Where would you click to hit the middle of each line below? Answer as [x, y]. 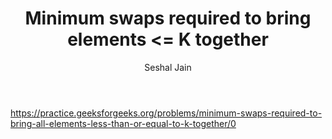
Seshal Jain [168, 67]
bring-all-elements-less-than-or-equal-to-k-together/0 [123, 123]
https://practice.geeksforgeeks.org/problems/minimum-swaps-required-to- [166, 113]
